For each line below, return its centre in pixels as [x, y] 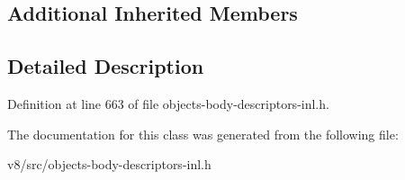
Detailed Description [106, 66]
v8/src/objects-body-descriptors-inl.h [109, 164]
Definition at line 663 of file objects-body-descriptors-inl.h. [168, 103]
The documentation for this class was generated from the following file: [203, 134]
